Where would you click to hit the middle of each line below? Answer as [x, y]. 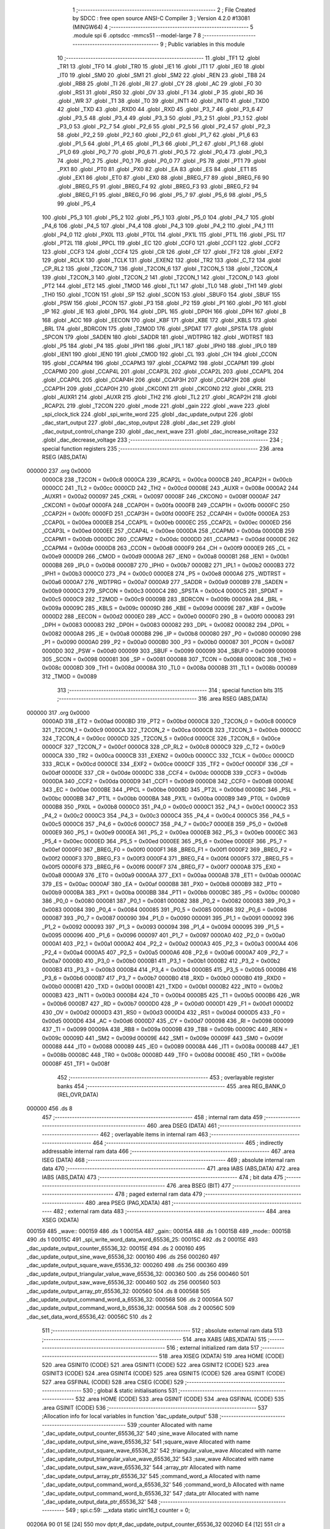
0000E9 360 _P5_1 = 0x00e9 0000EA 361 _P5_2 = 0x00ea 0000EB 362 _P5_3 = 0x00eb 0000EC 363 [170, 832]
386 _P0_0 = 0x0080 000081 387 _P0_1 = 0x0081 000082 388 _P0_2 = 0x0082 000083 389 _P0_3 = [169, 901]
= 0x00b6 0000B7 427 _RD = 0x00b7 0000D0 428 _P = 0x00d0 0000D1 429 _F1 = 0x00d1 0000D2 [168, 1004]
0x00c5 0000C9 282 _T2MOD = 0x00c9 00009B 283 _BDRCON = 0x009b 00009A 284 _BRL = [163, 599]
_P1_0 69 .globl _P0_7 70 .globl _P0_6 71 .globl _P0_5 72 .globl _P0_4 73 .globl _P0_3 [162, 152]
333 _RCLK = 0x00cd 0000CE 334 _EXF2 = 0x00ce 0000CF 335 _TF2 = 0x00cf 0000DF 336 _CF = [168, 764]
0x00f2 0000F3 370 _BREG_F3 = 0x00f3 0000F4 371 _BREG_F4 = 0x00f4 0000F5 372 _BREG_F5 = [168, 858]
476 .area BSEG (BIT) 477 [199, 1185]
